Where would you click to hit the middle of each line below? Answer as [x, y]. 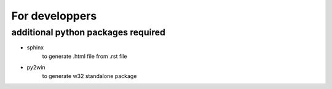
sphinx [35, 48]
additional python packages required [89, 32]
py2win [36, 68]
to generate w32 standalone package [89, 76]
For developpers [54, 16]
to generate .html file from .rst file [85, 56]
